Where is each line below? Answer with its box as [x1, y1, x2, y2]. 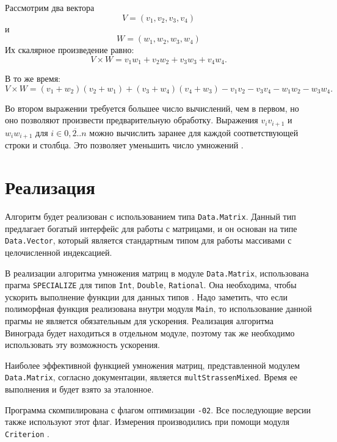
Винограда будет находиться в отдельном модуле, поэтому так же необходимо [5, 326, 295, 339]
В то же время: [5, 72, 60, 85]
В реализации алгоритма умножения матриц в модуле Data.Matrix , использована [5, 266, 309, 279]
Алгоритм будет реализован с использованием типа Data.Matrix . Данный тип [5, 210, 296, 223]
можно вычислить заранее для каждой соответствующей [89, 126, 299, 139]
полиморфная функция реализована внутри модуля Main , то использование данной [5, 302, 312, 315]
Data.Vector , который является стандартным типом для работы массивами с [5, 234, 292, 247]
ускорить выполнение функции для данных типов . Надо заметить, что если [5, 290, 288, 303]
